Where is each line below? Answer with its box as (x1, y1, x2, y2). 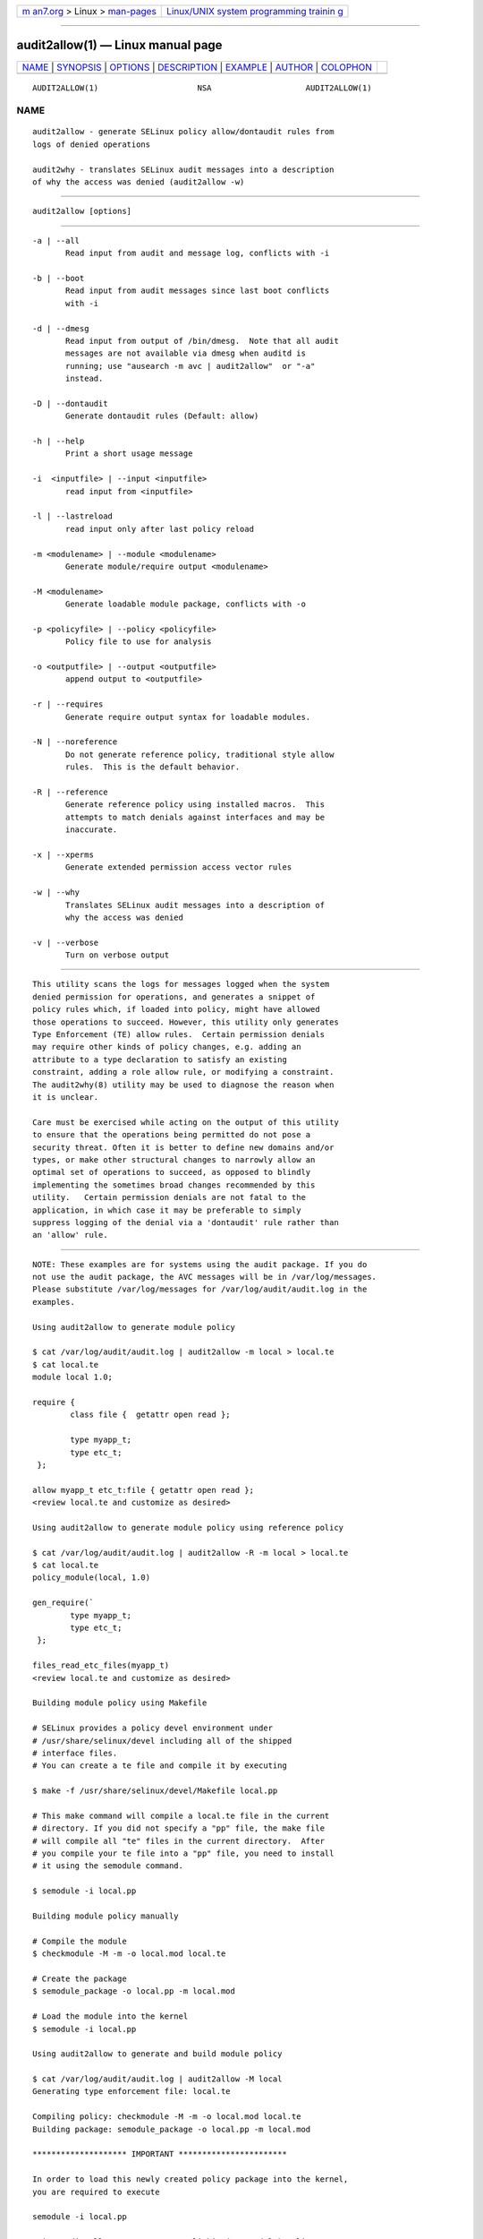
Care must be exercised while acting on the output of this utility (32, 1117, 339, 1128)
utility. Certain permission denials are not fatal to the (32, 1192, 306, 1203)
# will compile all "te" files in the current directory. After (32, 1836, 326, 1846)
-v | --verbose (32, 937, 99, 948)
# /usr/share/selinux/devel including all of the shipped (32, 1736, 292, 1746)
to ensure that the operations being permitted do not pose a (32, 1129, 311, 1140)
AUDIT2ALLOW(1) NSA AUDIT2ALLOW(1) (32, 82, 372, 93)
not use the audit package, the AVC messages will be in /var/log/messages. (32, 1272, 377, 1282)
